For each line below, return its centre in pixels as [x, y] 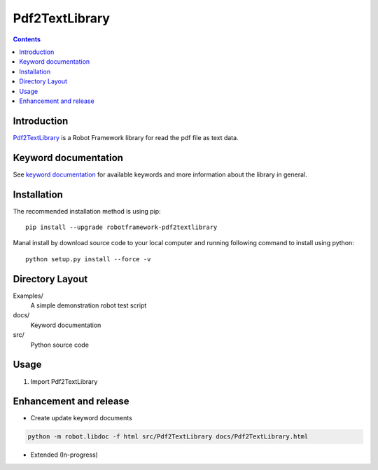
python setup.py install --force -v [88, 259]
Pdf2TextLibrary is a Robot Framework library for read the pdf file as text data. [126, 137]
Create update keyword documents [81, 418]
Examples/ [28, 296]
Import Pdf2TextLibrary [64, 381]
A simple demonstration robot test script [89, 305]
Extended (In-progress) [64, 455]
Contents [27, 39]
